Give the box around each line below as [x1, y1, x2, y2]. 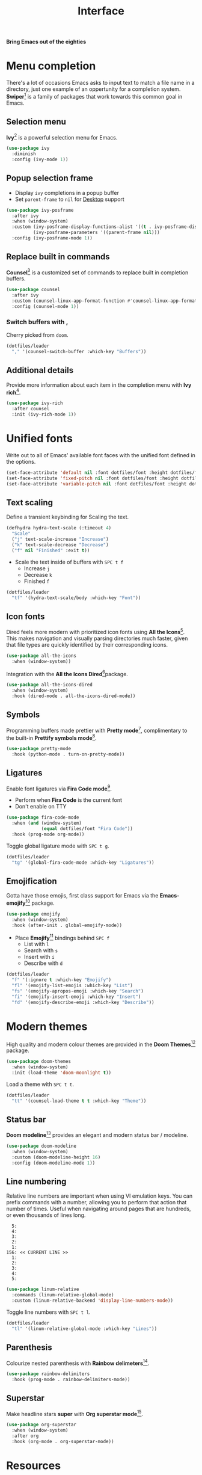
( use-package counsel [6, 287, 61, 293]
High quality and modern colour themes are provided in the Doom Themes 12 [6, 1039, 196, 1048]
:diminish [11, 151, 36, 157]
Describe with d [23, 959, 63, 967]
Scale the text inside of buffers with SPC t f [14, 558, 124, 565]
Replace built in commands [6, 251, 110, 262]
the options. [6, 458, 36, 465]
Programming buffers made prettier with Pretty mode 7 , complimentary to [6, 725, 188, 734]
